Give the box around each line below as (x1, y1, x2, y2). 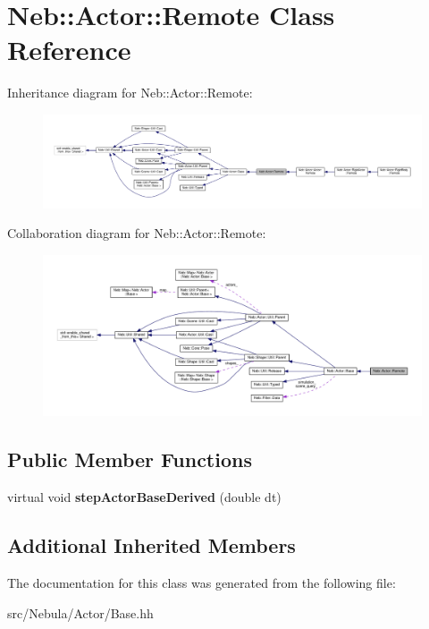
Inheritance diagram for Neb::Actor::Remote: (7, 83, 253, 102)
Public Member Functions (7, 446, 252, 473)
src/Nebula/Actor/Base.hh (7, 603, 154, 622)
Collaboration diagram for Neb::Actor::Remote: (7, 224, 266, 242)
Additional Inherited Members (7, 531, 296, 559)
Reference (7, 31, 131, 68)
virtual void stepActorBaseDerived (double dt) (7, 488, 282, 506)
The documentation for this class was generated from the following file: (7, 573, 396, 591)
